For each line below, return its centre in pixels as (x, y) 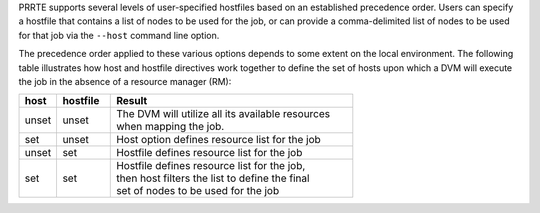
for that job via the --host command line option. (119, 35)
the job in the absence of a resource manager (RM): (125, 81)
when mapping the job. (170, 127)
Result (132, 101)
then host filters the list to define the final (213, 178)
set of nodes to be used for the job (198, 191)
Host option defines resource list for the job (219, 140)
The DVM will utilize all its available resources (223, 114)
